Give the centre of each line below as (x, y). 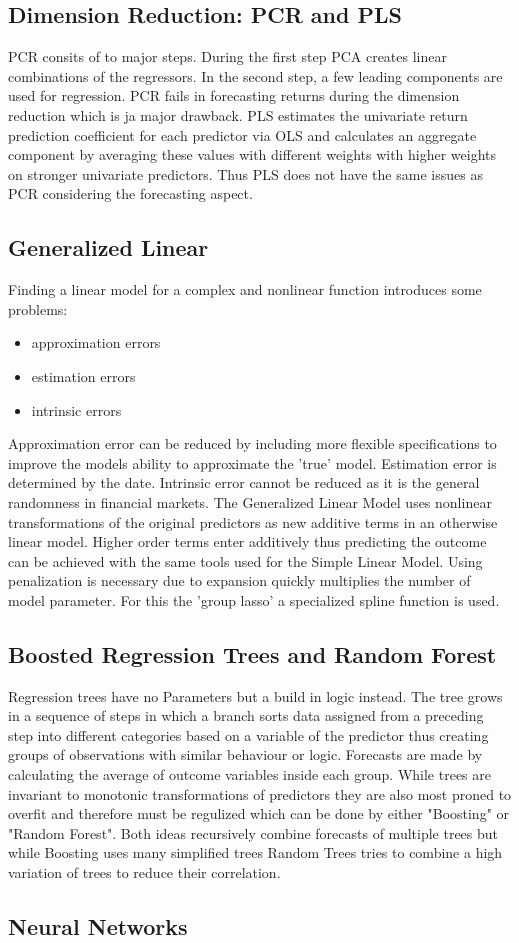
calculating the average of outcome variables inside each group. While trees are (249, 774)
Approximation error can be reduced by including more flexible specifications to (252, 443)
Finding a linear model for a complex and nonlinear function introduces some (245, 289)
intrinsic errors (76, 409)
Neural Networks (98, 926)
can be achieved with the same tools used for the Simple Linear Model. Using (245, 560)
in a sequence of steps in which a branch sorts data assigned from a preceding (246, 715)
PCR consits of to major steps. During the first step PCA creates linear (227, 56)
